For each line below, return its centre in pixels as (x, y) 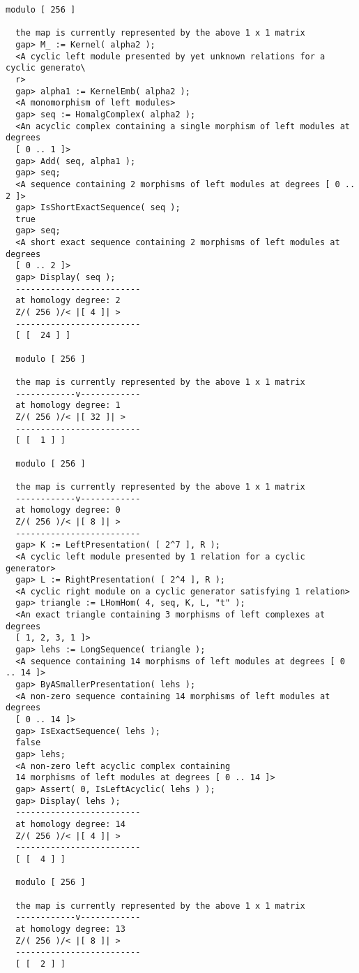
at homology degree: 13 (70, 929)
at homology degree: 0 (68, 510)
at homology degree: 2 (68, 301)
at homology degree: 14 (70, 824)
